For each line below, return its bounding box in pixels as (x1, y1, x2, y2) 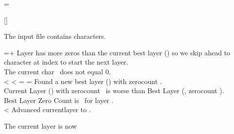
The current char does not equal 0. (4, 66, 111, 76)
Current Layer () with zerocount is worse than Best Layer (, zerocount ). (4, 85, 224, 96)
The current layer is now (4, 120, 77, 131)
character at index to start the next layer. (4, 57, 128, 67)
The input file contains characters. (4, 31, 106, 41)
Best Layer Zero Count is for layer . (4, 95, 114, 105)
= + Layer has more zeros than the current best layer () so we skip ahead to (4, 47, 231, 57)
